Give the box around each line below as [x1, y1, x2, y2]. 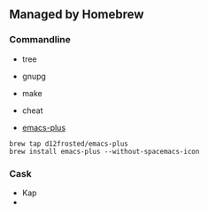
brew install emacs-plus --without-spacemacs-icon [9, 147, 200, 156]
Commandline [9, 34, 71, 46]
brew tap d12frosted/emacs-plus [9, 139, 128, 148]
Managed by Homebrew [9, 7, 144, 22]
